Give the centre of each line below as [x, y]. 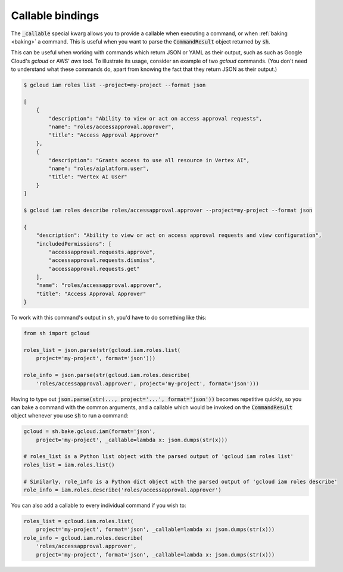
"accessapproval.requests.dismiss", [102, 260]
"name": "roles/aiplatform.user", [99, 168]
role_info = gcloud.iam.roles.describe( [83, 538]
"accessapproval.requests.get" [94, 269]
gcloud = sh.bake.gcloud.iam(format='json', [90, 432]
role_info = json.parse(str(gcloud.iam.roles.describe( [107, 375]
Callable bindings [55, 16]
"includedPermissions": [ [74, 244]
